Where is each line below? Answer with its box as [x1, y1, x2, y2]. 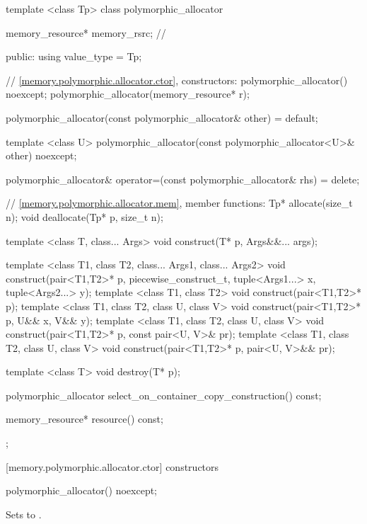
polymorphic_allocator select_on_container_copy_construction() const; [6, 387, 322, 402]
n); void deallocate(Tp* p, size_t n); [6, 209, 163, 224]
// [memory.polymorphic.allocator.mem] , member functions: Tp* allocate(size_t [6, 195, 353, 210]
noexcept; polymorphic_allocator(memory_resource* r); [6, 86, 250, 101]
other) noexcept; [6, 148, 77, 163]
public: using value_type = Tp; [6, 49, 142, 64]
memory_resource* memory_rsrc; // [6, 25, 166, 40]
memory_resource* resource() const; [6, 411, 163, 426]
